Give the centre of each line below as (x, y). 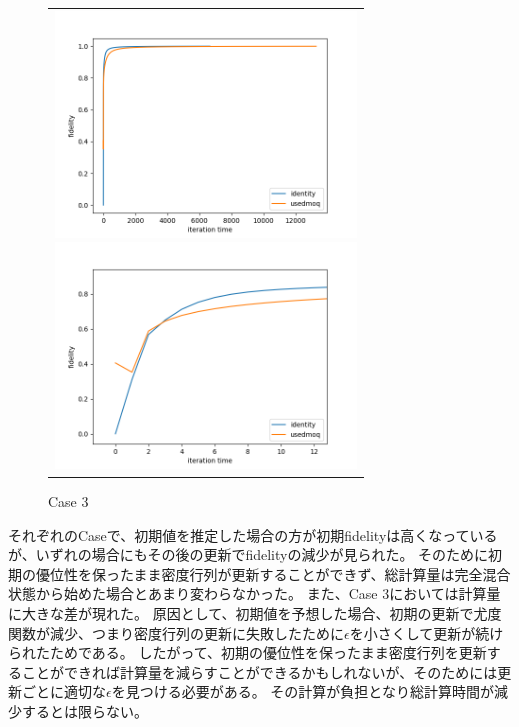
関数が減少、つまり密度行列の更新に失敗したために (176, 632)
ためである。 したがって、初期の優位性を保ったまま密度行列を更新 (268, 652)
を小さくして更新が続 (419, 632)
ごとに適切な (63, 691)
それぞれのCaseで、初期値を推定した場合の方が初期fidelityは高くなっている (253, 534)
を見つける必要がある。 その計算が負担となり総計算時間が (302, 691)
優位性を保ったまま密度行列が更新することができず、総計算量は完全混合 (273, 573)
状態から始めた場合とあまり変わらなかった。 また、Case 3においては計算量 (254, 593)
